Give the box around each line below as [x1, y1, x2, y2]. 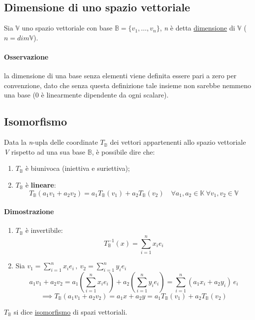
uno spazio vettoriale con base [22, 23, 113, 33]
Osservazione [4, 51, 49, 62]
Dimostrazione [4, 206, 54, 217]
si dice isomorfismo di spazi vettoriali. [13, 306, 127, 317]
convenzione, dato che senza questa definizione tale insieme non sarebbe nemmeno [4, 80, 251, 90]
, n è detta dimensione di [159, 23, 235, 33]
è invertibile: [25, 225, 63, 235]
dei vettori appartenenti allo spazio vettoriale [110, 137, 246, 147]
